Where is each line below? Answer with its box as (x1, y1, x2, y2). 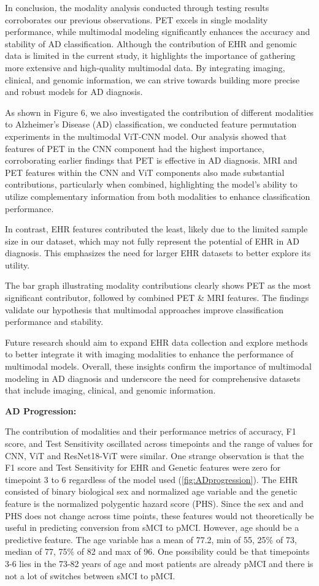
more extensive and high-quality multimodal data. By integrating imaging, (5, 61, 285, 74)
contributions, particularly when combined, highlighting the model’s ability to (5, 178, 298, 191)
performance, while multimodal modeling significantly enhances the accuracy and (5, 25, 310, 38)
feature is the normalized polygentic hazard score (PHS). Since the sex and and (5, 497, 304, 509)
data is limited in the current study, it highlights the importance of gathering (5, 49, 296, 62)
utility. (5, 258, 30, 271)
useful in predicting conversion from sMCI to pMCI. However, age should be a (5, 521, 299, 534)
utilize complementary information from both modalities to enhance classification (5, 189, 310, 202)
